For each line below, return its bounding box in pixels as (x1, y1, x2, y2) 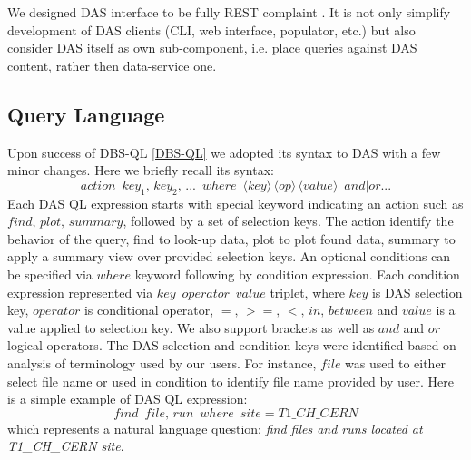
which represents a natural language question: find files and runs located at (7, 418, 423, 437)
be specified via (7, 264, 93, 283)
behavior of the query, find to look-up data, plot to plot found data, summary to (7, 229, 456, 248)
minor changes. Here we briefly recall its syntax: (7, 161, 274, 180)
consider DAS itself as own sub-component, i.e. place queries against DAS (7, 38, 417, 57)
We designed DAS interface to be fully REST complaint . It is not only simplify (7, 3, 451, 21)
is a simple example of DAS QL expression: (7, 389, 248, 408)
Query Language (7, 100, 165, 128)
